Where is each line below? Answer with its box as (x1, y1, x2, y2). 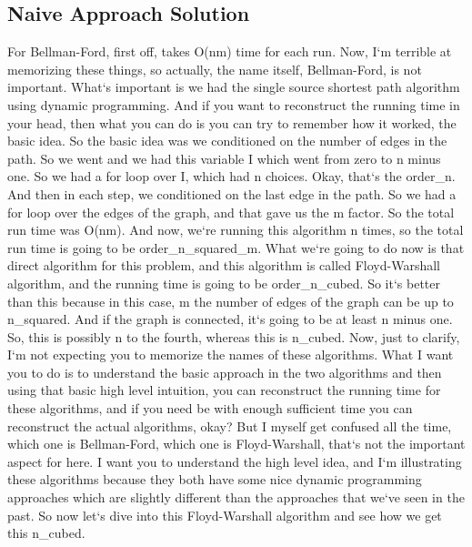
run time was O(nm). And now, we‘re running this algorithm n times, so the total (7, 220, 464, 239)
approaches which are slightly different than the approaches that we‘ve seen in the (7, 488, 465, 507)
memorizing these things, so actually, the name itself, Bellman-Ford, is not (7, 59, 422, 78)
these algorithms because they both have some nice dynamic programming (7, 470, 422, 489)
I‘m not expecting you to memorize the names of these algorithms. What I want (7, 345, 454, 364)
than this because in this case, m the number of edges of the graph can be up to (7, 291, 454, 310)
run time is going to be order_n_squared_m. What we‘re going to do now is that (7, 238, 465, 257)
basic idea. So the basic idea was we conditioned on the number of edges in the (7, 131, 447, 150)
